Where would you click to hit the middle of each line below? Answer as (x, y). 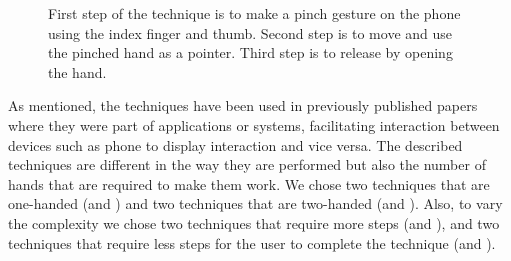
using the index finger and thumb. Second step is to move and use (250, 32)
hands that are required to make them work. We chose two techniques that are (249, 183)
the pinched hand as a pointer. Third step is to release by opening (250, 52)
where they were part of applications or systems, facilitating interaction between (254, 124)
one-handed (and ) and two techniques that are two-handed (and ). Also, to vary (255, 203)
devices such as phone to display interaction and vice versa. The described (235, 144)
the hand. (77, 71)
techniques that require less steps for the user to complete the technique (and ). (252, 242)
